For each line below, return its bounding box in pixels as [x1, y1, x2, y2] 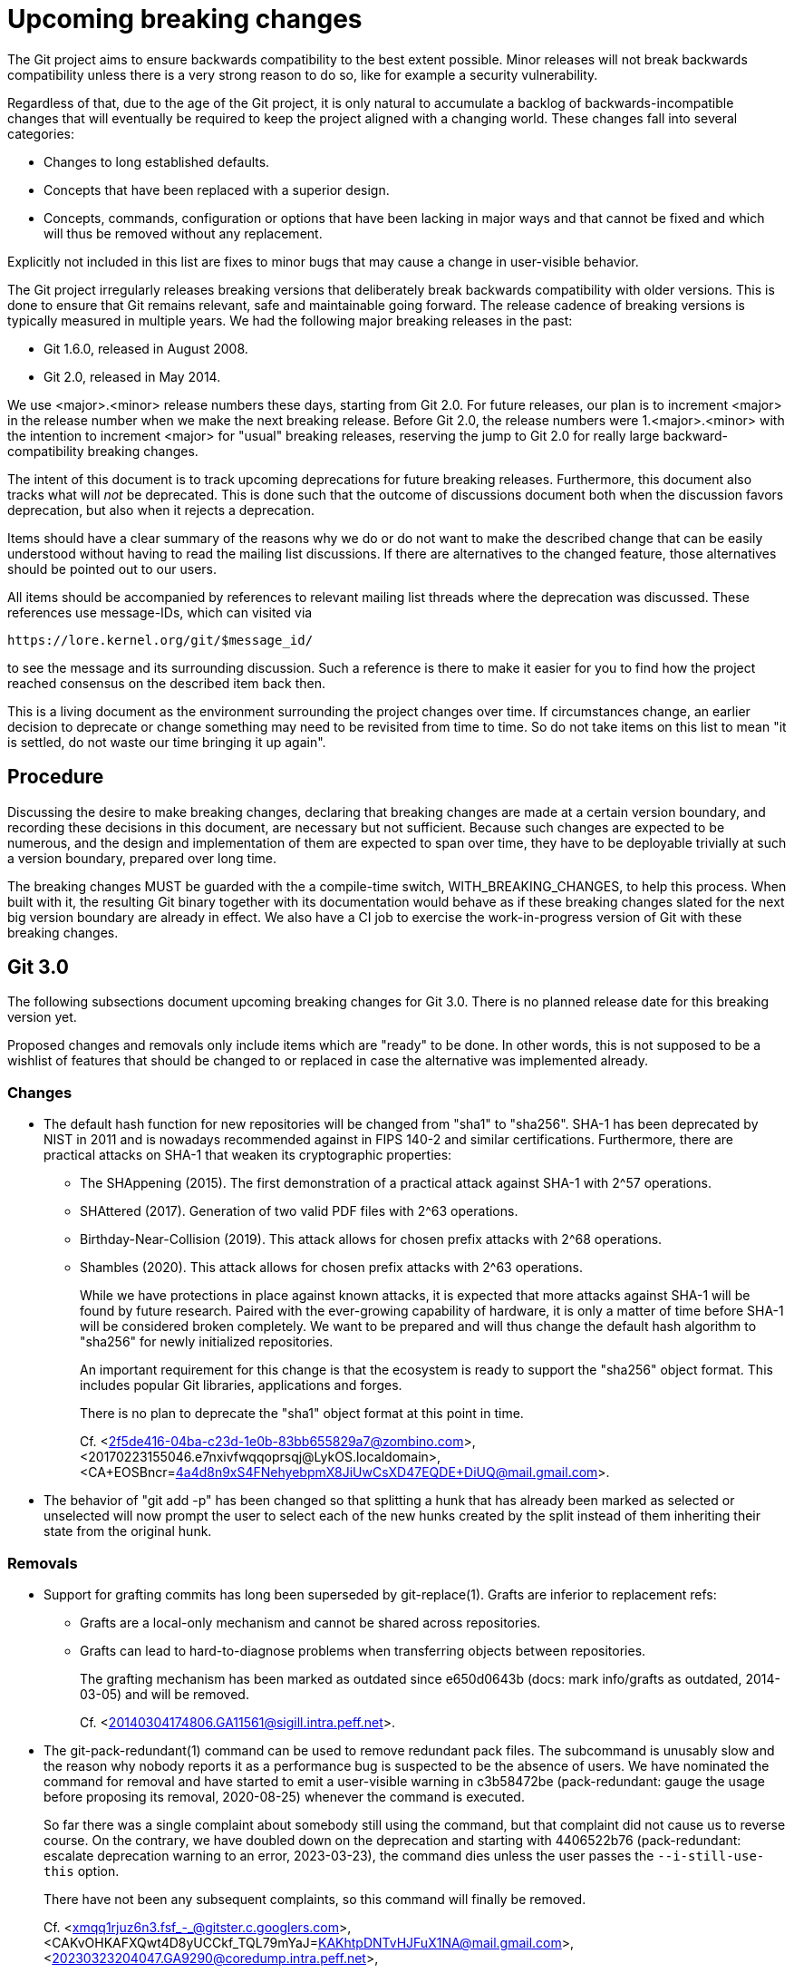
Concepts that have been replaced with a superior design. [44, 181, 390, 198]
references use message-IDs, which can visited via [7, 604, 313, 620]
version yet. [7, 1009, 77, 1025]
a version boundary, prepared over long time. [7, 850, 277, 866]
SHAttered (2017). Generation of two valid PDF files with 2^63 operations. [80, 1203, 518, 1220]
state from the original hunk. [44, 1523, 212, 1540]
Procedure [7, 765, 104, 789]
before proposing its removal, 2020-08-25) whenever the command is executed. [44, 1788, 525, 1804]
